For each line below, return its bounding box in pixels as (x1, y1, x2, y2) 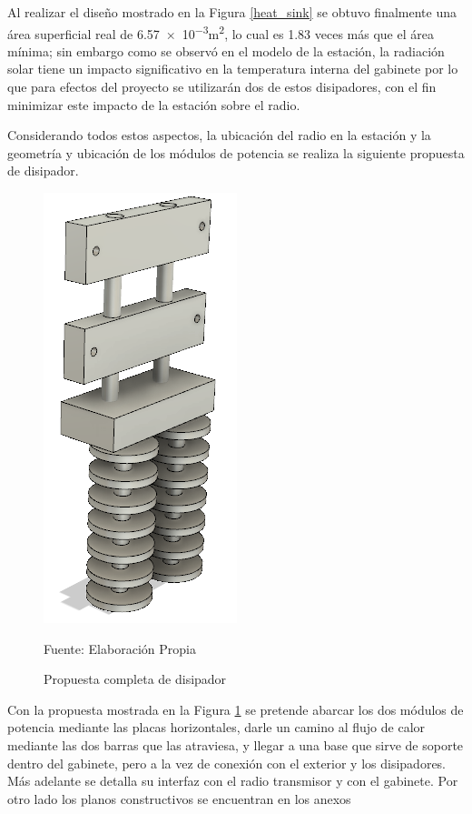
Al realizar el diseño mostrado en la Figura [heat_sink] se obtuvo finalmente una (7, 3, 457, 21)
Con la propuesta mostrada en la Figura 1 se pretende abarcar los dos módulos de (7, 699, 464, 719)
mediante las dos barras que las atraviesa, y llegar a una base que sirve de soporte (7, 735, 464, 754)
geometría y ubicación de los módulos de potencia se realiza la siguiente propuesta (7, 143, 465, 162)
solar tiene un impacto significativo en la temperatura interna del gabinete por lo (7, 59, 458, 78)
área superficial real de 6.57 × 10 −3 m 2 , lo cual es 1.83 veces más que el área (7, 21, 434, 43)
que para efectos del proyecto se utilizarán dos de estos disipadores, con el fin (7, 77, 437, 96)
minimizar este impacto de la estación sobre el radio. (7, 95, 300, 114)
